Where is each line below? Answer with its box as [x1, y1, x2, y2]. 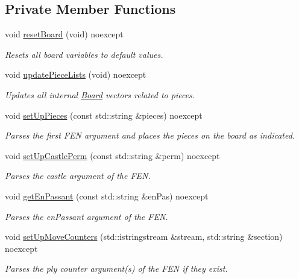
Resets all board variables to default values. [5, 48, 163, 60]
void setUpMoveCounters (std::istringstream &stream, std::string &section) [5, 230, 283, 243]
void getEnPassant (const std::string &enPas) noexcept [5, 189, 209, 202]
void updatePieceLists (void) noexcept [5, 68, 146, 81]
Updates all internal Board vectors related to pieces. [5, 88, 195, 101]
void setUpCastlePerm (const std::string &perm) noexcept [5, 149, 220, 161]
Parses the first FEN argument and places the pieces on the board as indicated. [5, 129, 295, 142]
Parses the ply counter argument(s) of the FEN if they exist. [5, 262, 228, 275]
